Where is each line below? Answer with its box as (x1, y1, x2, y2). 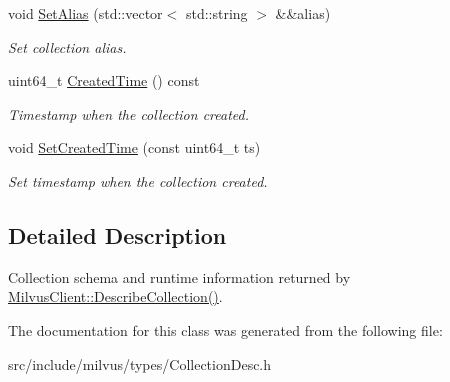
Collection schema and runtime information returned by (8, 266, 351, 287)
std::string (185, 3, 248, 23)
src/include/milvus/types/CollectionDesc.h (8, 353, 272, 374)
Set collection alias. (8, 36, 127, 57)
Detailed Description (8, 219, 227, 250)
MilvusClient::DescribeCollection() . (8, 286, 223, 307)
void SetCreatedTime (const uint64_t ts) (8, 137, 261, 158)
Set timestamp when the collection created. (8, 170, 268, 191)
